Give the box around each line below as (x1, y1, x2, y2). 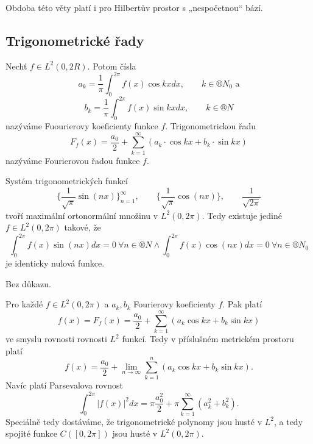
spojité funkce (5, 427, 57, 440)
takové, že (64, 221, 101, 234)
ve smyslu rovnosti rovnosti (5, 332, 107, 345)
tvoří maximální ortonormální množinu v (5, 209, 158, 221)
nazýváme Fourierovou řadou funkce (5, 154, 140, 167)
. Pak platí (222, 298, 262, 310)
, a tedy (273, 415, 303, 428)
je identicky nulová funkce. (5, 257, 105, 270)
